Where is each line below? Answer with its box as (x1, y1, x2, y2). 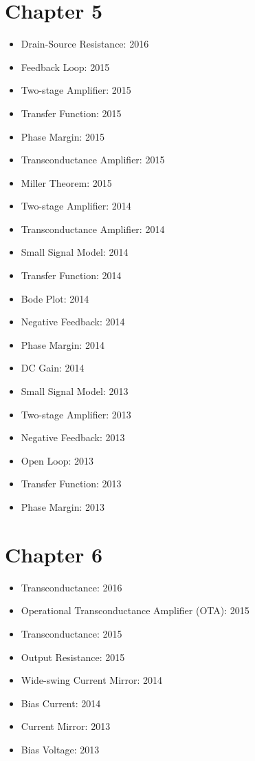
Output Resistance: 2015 (21, 649, 125, 664)
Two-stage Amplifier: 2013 (21, 407, 131, 421)
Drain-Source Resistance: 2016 (21, 37, 149, 51)
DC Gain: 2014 (21, 361, 85, 375)
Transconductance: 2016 (21, 580, 122, 594)
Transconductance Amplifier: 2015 (21, 152, 165, 167)
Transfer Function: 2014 (21, 268, 122, 283)
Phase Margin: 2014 (21, 337, 105, 352)
